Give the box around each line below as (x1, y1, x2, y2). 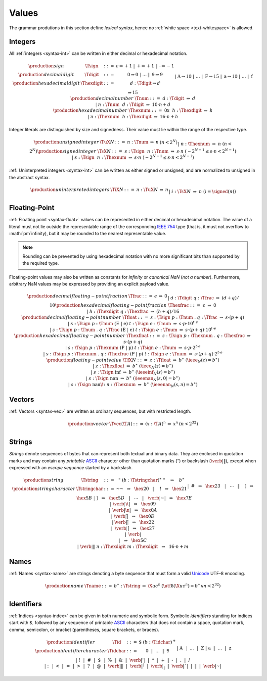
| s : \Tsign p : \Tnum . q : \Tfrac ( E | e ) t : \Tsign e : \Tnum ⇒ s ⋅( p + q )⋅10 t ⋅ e (49, 326, 217, 333)
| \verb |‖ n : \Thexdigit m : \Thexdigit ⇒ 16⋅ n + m (77, 543, 189, 549)
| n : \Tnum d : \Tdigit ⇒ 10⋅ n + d (95, 101, 171, 107)
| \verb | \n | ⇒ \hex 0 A (108, 507, 158, 513)
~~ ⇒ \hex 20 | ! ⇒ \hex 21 (116, 486, 187, 491)
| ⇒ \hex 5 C (119, 537, 147, 543)
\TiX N (110, 187, 124, 193)
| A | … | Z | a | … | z (176, 645, 232, 651)
